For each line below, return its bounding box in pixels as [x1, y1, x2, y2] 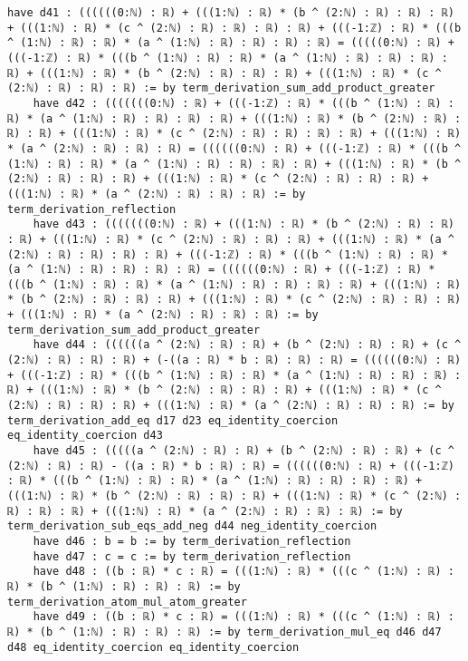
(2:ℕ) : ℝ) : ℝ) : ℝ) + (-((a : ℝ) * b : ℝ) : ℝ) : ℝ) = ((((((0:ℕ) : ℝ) [7, 354, 462, 367]
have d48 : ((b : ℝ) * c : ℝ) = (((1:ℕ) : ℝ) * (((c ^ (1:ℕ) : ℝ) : [33, 565, 454, 578]
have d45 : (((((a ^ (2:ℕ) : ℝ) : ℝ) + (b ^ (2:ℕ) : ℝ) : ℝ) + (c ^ [33, 444, 454, 458]
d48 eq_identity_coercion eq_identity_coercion [7, 640, 300, 654]
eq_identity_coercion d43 [7, 429, 163, 442]
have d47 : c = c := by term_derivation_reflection [33, 549, 351, 563]
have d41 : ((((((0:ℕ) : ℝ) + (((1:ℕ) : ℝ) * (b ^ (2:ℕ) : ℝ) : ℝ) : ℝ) [7, 6, 454, 19]
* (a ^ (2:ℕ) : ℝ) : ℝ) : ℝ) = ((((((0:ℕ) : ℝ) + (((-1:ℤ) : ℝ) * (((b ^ [7, 141, 462, 155]
